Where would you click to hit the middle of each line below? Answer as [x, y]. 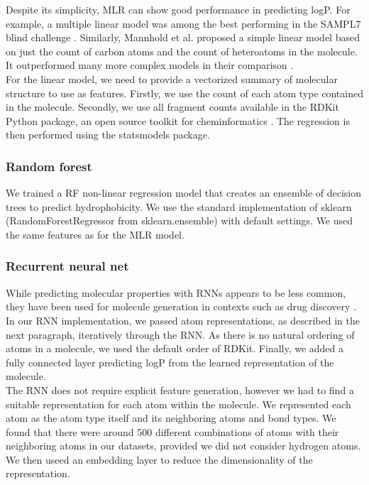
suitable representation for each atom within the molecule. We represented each [178, 404]
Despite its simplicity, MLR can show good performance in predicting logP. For [178, 9]
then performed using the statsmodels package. [108, 135]
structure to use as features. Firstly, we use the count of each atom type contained [184, 93]
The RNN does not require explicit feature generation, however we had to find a [180, 389]
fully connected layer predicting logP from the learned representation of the [170, 362]
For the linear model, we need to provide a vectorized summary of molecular [172, 78]
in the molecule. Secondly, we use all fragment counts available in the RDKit [172, 107]
